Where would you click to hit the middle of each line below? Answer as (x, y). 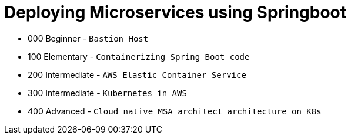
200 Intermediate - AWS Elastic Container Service (137, 74)
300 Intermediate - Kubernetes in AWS (107, 93)
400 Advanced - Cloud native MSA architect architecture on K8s (175, 111)
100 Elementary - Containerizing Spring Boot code (139, 56)
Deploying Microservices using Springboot (175, 12)
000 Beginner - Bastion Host (88, 38)
